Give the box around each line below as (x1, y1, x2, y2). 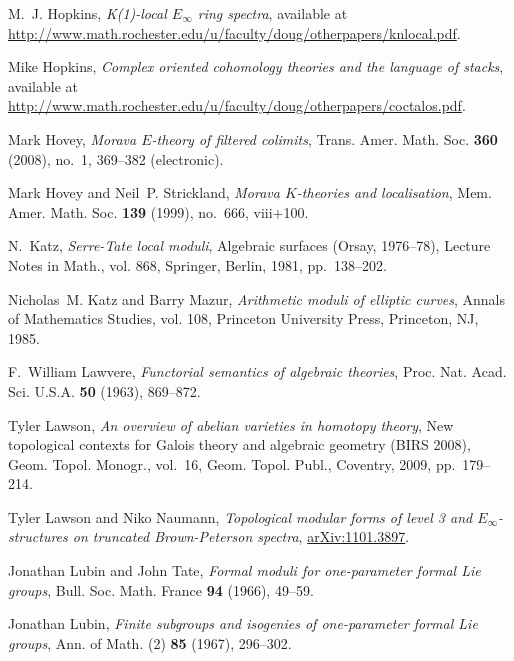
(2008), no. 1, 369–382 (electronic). (8, 148, 224, 169)
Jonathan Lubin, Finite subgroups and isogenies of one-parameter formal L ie (8, 613, 478, 634)
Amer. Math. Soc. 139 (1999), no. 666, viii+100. (8, 201, 309, 222)
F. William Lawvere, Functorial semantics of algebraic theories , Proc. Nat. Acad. (8, 361, 507, 382)
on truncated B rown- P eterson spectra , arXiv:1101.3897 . (72, 526, 410, 547)
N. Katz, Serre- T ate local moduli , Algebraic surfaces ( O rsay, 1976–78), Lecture (8, 235, 491, 256)
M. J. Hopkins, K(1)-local (8, 3, 167, 23)
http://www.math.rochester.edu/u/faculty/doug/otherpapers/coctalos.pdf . (8, 95, 466, 116)
